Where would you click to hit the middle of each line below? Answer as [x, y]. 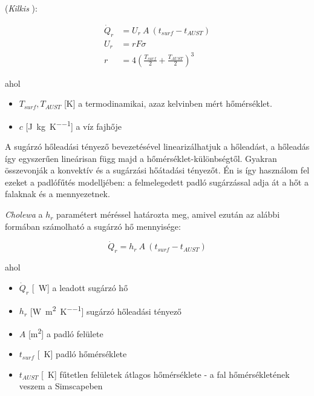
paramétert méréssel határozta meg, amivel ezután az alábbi [168, 214]
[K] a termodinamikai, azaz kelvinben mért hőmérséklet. [168, 103]
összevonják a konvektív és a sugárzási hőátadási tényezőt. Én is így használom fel [157, 170]
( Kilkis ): [21, 8]
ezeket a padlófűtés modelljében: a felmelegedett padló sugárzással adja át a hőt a [157, 182]
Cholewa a [24, 214]
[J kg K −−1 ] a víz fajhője [74, 125]
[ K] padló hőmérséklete [82, 354]
